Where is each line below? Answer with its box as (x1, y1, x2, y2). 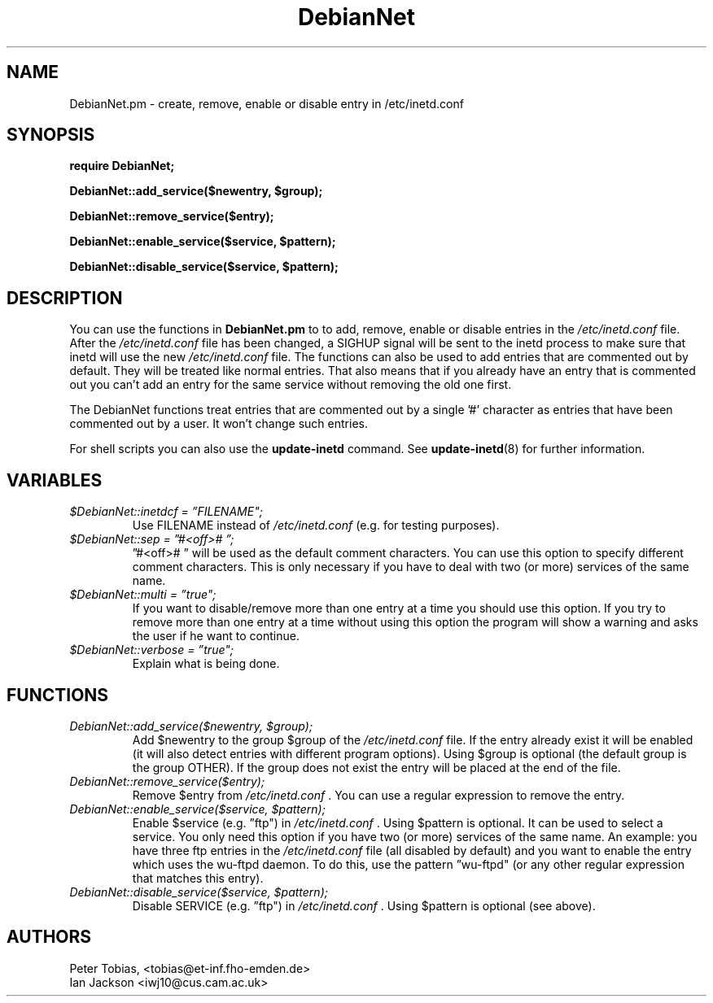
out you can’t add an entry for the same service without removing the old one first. (69, 377, 512, 392)
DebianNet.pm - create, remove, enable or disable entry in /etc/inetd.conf (69, 96, 464, 111)
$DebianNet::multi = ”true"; (69, 587, 217, 602)
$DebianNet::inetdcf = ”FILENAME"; (69, 504, 263, 519)
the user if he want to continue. (132, 629, 300, 643)
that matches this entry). (132, 870, 264, 885)
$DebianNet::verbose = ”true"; (69, 643, 234, 657)
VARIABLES (7, 469, 103, 491)
